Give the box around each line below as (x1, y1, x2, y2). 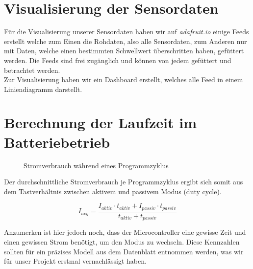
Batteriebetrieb (4, 132, 110, 152)
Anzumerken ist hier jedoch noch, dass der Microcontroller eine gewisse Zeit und (4, 227, 246, 237)
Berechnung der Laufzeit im (4, 112, 197, 133)
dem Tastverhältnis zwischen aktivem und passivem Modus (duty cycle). (4, 186, 222, 196)
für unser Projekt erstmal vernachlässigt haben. (4, 256, 147, 266)
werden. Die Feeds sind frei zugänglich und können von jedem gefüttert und (4, 55, 231, 65)
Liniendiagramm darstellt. (4, 84, 82, 94)
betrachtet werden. (4, 65, 60, 75)
